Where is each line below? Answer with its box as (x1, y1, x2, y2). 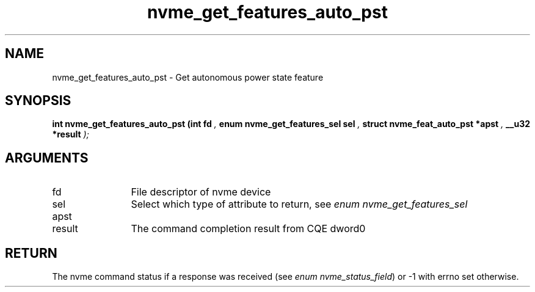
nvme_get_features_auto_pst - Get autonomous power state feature (52, 71, 324, 82)
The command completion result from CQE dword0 (131, 222, 366, 235)
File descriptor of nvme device (131, 186, 271, 199)
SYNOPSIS (5, 93, 71, 109)
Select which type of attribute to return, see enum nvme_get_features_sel (131, 198, 468, 211)
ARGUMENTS (5, 150, 89, 166)
